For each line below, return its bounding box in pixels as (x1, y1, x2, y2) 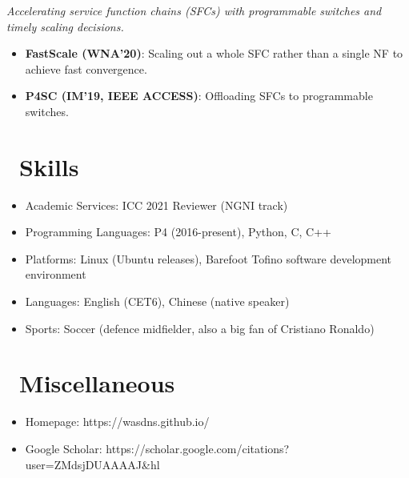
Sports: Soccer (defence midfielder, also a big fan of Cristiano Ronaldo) (25, 319, 375, 336)
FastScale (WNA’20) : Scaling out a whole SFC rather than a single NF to (25, 45, 403, 62)
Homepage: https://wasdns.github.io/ (25, 413, 210, 430)
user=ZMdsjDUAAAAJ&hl (25, 456, 160, 472)
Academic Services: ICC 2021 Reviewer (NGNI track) (25, 196, 288, 213)
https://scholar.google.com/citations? (106, 440, 290, 456)
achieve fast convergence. (25, 60, 147, 77)
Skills (19, 150, 79, 183)
